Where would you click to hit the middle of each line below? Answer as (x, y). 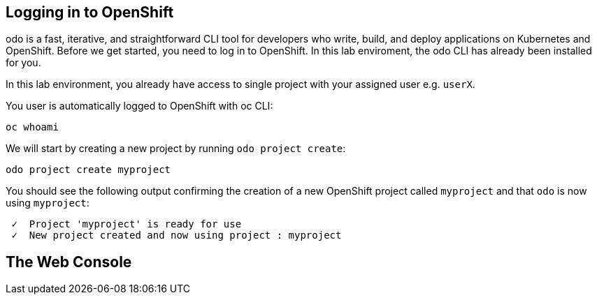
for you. (23, 63)
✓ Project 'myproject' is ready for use (127, 224)
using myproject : (48, 203)
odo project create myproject (88, 170)
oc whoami (32, 127)
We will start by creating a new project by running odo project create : (176, 149)
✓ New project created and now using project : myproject (177, 235)
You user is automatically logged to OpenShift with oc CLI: (139, 106)
